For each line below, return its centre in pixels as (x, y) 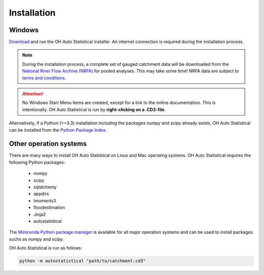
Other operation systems (48, 144)
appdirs (41, 194)
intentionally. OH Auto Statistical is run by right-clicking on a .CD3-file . (94, 109)
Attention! (33, 94)
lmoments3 (45, 200)
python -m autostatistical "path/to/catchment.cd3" (83, 261)
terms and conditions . (44, 78)
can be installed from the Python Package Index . (58, 130)
